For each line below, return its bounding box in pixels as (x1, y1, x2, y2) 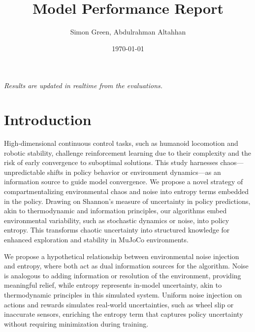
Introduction (4, 109, 92, 130)
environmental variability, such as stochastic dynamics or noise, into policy (4, 215, 229, 225)
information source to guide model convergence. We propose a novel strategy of (4, 176, 243, 187)
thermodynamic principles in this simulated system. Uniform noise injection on (4, 289, 242, 299)
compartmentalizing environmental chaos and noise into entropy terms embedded (4, 186, 249, 196)
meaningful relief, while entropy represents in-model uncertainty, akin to (4, 280, 222, 290)
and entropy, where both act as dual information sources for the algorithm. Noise (4, 261, 249, 271)
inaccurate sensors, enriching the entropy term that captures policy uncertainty (4, 309, 243, 319)
